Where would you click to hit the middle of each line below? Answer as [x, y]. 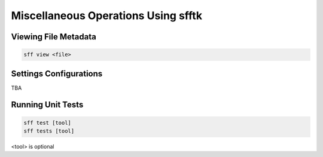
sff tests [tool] [49, 131]
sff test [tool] [48, 123]
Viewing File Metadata [54, 37]
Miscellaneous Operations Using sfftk [107, 16]
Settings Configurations [57, 74]
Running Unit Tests [47, 105]
